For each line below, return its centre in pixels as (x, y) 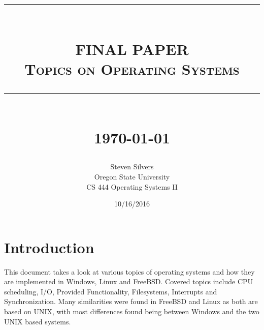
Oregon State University (132, 176)
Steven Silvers (132, 167)
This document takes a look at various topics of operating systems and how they (129, 271)
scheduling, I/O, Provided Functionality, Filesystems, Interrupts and (111, 291)
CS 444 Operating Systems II (132, 186)
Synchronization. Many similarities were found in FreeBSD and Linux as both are (131, 301)
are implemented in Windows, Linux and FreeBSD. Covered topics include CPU (129, 281)
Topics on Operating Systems (132, 68)
